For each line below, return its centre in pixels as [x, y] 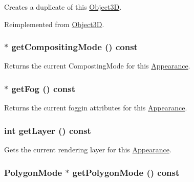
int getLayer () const [48, 130]
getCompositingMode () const [74, 47]
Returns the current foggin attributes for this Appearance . [96, 108]
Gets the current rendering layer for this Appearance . [88, 150]
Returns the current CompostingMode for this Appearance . [97, 66]
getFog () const [43, 88]
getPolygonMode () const [126, 172]
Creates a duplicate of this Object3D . [63, 7]
